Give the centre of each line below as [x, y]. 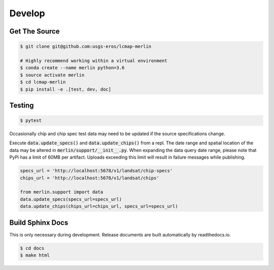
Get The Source [35, 31]
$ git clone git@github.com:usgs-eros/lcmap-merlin [86, 47]
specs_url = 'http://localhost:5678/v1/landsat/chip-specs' [96, 171]
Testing [22, 105]
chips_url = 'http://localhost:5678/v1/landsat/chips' [90, 178]
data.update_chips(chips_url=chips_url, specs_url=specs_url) [99, 206]
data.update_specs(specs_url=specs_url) [71, 199]
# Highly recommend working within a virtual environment [94, 61]
